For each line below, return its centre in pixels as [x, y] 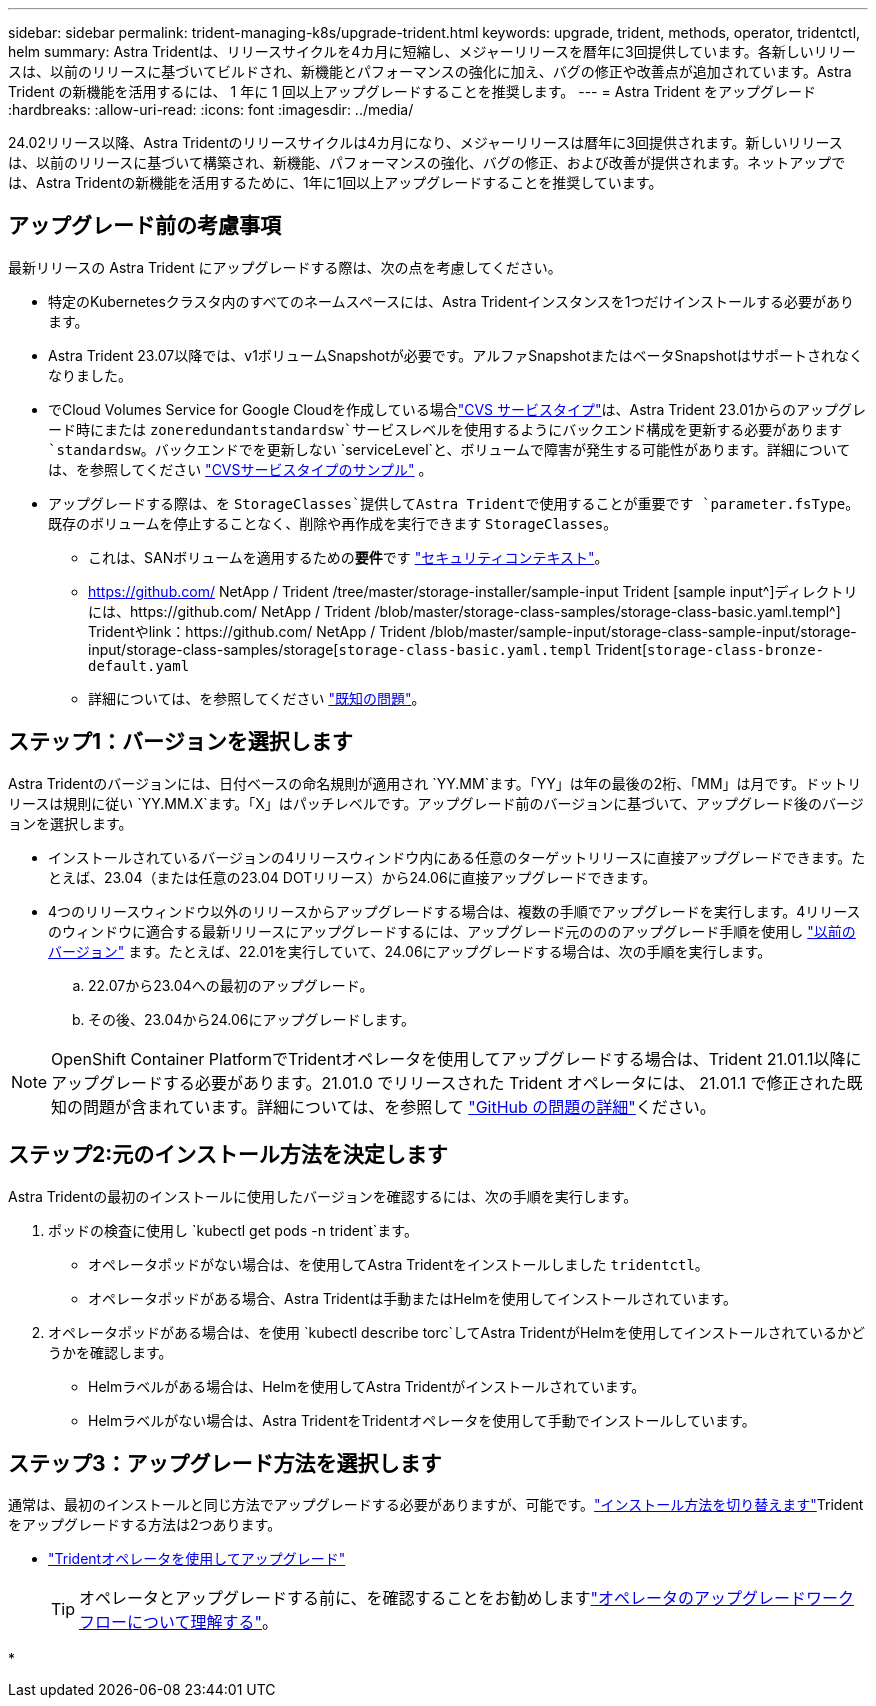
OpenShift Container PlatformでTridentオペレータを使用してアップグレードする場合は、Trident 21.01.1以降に [456, 1058]
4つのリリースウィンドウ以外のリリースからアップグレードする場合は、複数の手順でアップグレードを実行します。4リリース [454, 911]
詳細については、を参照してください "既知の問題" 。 [257, 698]
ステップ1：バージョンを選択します [180, 742]
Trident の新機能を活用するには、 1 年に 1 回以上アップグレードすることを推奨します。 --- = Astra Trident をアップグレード [412, 91]
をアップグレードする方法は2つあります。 [145, 1525]
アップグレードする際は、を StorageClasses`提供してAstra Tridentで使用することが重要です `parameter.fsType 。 [454, 503]
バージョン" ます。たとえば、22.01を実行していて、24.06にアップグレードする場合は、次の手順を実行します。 [410, 951]
